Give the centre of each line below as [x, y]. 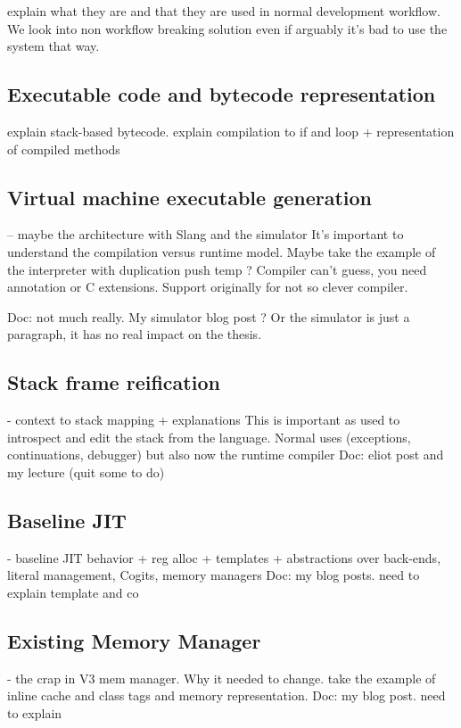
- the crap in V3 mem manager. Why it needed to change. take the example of [222, 678]
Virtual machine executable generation [190, 197]
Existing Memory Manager [134, 640]
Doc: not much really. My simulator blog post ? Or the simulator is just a [209, 316]
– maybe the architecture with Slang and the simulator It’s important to [206, 234]
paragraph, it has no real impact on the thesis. [135, 334]
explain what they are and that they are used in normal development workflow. [224, 11]
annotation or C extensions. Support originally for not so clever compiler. [208, 287]
